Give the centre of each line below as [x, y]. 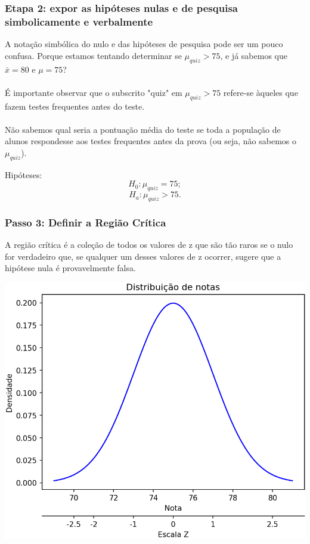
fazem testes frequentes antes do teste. [75, 106]
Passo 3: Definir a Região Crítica [86, 222]
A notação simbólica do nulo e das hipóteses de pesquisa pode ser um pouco [144, 44]
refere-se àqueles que [261, 92]
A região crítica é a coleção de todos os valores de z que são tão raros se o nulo [149, 245]
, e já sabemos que [254, 55]
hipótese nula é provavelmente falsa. [70, 268]
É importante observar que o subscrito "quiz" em [94, 92]
